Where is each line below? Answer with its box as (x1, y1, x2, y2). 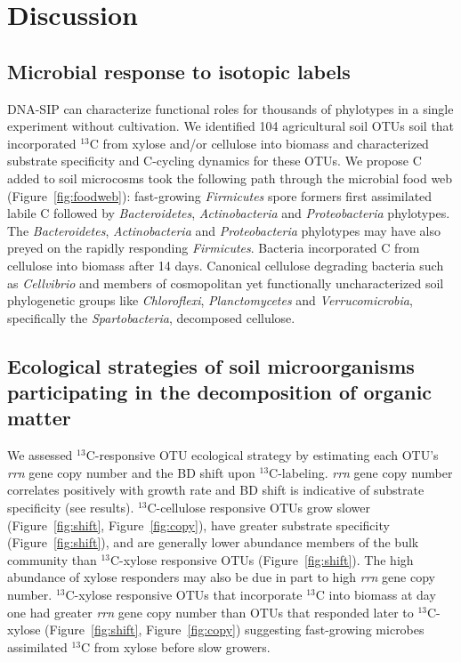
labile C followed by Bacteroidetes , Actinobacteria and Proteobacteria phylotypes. (7, 204, 450, 222)
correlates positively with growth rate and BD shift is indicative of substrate (7, 480, 425, 499)
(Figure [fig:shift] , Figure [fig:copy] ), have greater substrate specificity (7, 515, 390, 534)
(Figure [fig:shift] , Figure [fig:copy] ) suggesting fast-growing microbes (44, 620, 425, 639)
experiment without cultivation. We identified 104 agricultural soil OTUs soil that (7, 117, 455, 135)
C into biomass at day (315, 585, 436, 604)
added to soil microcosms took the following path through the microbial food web (7, 168, 453, 187)
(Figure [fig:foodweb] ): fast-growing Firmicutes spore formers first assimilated (7, 186, 433, 205)
